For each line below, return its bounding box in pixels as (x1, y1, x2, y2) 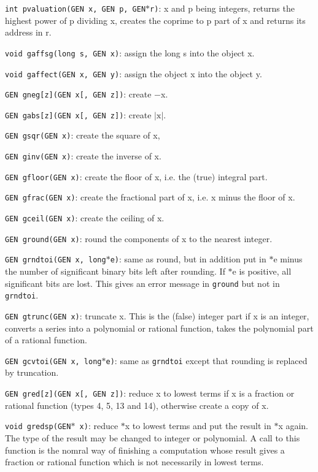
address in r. (5, 26, 52, 39)
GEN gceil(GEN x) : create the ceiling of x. (5, 211, 165, 224)
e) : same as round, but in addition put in (110, 253, 266, 265)
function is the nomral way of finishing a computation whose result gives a (5, 443, 285, 456)
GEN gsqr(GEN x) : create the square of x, (5, 129, 160, 142)
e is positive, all (232, 265, 292, 278)
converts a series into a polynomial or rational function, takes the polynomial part (5, 321, 314, 334)
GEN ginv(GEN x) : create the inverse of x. (5, 150, 161, 162)
